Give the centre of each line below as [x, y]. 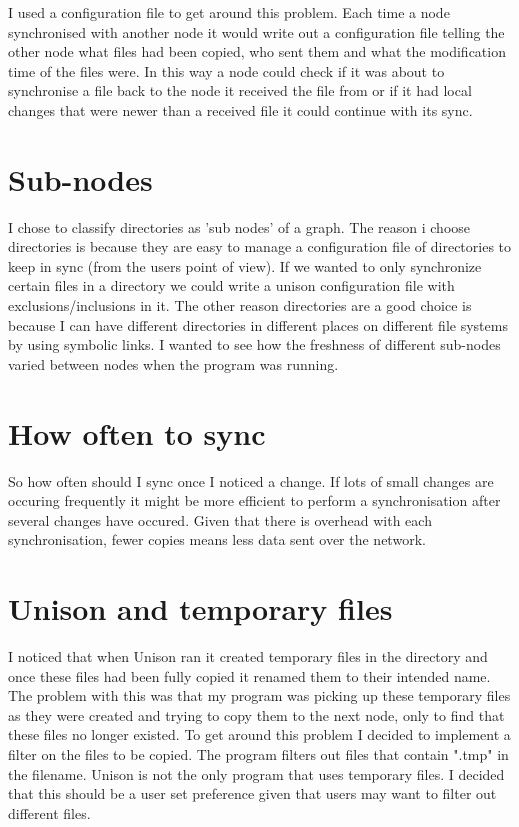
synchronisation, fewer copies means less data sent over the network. [217, 539]
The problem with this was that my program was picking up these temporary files [259, 695]
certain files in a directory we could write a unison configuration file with [231, 285]
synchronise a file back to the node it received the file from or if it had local [240, 90]
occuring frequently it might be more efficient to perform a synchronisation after [254, 500]
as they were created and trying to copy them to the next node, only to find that [256, 714]
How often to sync [137, 432]
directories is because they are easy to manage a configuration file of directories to [260, 246]
